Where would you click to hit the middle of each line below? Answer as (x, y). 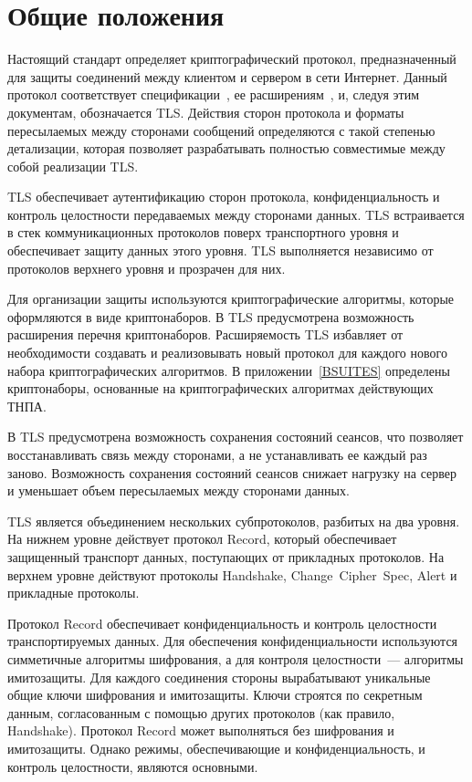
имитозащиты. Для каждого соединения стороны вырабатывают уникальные (219, 677)
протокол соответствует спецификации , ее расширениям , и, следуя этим (214, 94)
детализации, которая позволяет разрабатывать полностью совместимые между (226, 148)
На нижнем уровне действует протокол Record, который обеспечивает (202, 539)
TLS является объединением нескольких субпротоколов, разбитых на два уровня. (234, 521)
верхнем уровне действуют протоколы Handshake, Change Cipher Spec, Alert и (232, 574)
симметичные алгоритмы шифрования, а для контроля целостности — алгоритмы (236, 658)
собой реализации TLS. (73, 166)
